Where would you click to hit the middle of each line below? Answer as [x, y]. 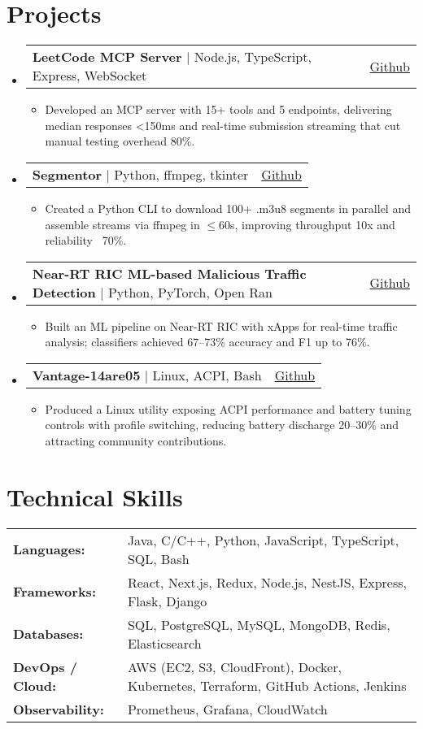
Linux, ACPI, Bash [207, 375]
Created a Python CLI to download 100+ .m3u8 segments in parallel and [228, 208]
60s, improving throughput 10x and [307, 224]
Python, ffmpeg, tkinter [181, 174]
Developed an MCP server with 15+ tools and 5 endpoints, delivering [218, 109]
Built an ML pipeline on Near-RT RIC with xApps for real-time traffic [221, 325]
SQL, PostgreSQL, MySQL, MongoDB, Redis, [259, 624]
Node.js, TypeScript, [253, 57]
